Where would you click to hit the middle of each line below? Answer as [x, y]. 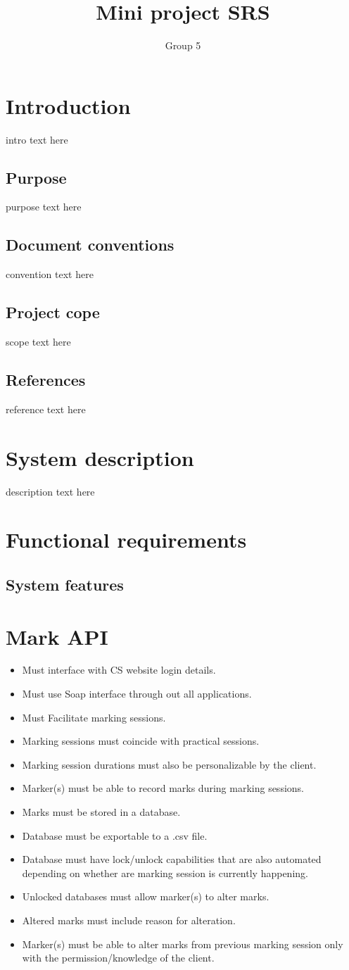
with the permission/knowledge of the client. [118, 958]
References [46, 380]
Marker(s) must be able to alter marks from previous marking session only [183, 944]
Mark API [57, 636]
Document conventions [90, 245]
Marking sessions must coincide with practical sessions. [141, 741]
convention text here [50, 274]
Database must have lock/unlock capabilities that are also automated [172, 859]
